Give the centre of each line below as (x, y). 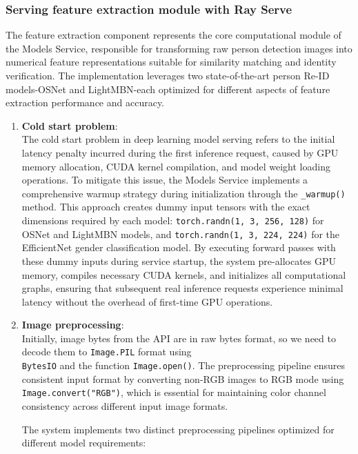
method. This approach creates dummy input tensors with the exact (166, 207)
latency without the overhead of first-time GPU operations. (147, 301)
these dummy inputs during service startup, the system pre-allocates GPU (179, 260)
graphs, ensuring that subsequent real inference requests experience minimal (182, 288)
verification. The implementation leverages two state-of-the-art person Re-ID (168, 75)
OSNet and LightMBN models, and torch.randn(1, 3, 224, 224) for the (181, 234)
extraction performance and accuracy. (85, 102)
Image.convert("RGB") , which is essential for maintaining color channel (174, 392)
